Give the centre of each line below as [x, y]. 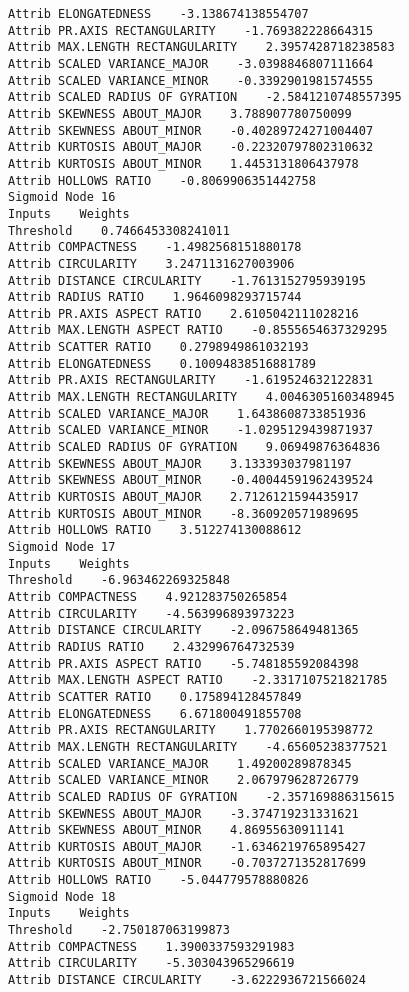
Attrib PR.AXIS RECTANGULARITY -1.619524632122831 [191, 380]
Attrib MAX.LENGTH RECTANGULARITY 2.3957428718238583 [201, 47]
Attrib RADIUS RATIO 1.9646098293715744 [155, 297]
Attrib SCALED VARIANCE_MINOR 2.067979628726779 [183, 780]
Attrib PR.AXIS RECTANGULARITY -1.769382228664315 [191, 30]
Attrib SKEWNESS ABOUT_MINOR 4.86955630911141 [176, 830]
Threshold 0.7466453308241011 [119, 230]
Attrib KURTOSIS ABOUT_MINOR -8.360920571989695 [183, 513]
